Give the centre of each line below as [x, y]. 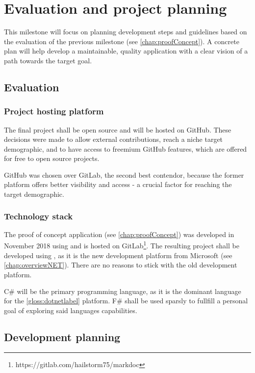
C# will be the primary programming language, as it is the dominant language [123, 291]
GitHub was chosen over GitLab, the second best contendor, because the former [124, 174]
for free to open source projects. [52, 158]
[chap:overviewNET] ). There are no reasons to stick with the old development [121, 265]
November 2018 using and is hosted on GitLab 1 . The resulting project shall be [122, 245]
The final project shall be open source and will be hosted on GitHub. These [118, 129]
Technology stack [38, 216]
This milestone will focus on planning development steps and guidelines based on [126, 32]
